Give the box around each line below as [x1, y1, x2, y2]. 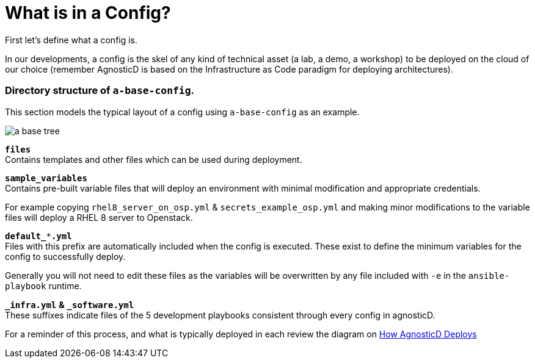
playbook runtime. [5, 280, 82, 291]
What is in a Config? [5, 2, 171, 23]
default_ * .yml [5, 231, 72, 241]
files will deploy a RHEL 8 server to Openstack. [5, 212, 193, 223]
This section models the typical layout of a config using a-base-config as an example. [5, 106, 360, 117]
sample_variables [5, 173, 87, 183]
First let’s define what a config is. [5, 34, 138, 45]
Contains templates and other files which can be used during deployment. [5, 154, 302, 165]
